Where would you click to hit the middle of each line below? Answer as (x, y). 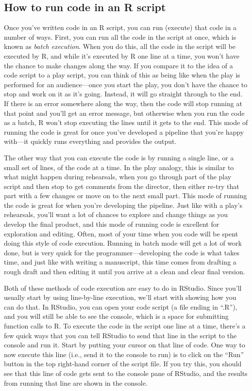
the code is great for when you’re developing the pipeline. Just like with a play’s (123, 205)
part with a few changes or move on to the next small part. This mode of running (126, 195)
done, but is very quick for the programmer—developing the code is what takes (122, 252)
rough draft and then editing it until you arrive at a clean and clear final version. (125, 272)
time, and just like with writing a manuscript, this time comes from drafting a (120, 262)
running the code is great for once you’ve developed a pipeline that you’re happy (124, 132)
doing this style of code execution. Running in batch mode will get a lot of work (123, 243)
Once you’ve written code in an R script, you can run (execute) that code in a (120, 27)
